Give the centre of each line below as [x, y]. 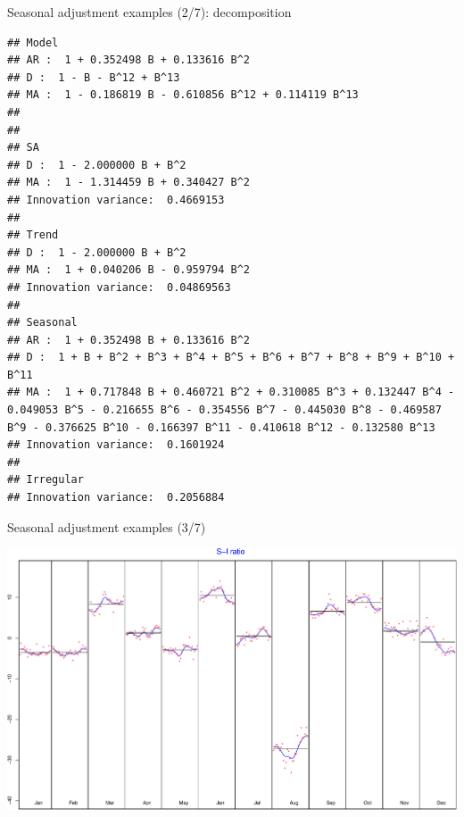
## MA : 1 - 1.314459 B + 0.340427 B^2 [129, 183]
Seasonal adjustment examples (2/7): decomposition [149, 12]
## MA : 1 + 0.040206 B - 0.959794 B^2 [129, 270]
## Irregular [46, 480]
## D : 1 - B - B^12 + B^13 [94, 77]
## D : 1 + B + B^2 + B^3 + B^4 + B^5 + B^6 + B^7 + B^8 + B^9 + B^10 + [231, 358]
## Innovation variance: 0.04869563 [119, 287]
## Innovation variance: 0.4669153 [116, 200]
